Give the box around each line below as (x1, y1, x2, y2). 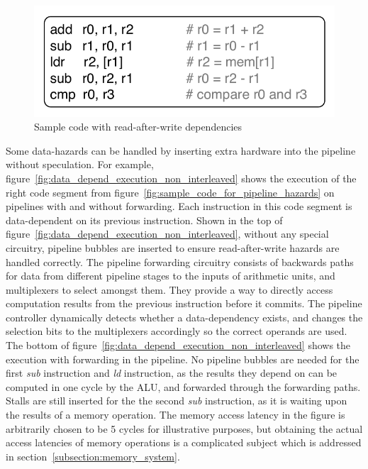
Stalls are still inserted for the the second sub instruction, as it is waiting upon (6, 393, 347, 408)
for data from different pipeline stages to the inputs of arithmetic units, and (6, 268, 335, 283)
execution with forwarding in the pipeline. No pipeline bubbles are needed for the (6, 351, 359, 366)
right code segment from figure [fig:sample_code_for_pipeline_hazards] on (6, 184, 335, 199)
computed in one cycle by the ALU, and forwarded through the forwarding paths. (6, 379, 361, 394)
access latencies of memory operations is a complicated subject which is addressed (6, 435, 362, 450)
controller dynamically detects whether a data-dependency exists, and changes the (6, 309, 363, 324)
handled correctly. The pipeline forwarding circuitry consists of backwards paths (6, 254, 354, 269)
